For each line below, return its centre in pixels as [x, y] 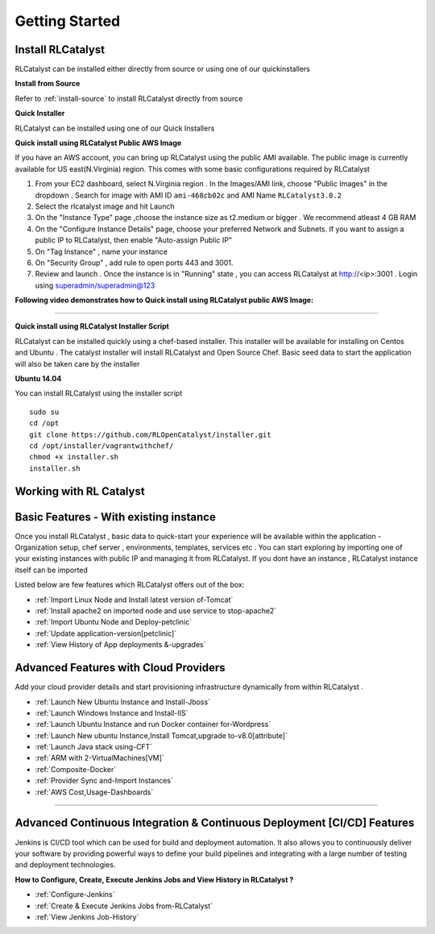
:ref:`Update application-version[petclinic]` [106, 633]
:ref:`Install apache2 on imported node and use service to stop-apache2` [156, 611]
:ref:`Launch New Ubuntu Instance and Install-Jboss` [123, 702]
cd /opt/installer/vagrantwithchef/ [101, 446]
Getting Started [68, 21]
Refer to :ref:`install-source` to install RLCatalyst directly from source [129, 98]
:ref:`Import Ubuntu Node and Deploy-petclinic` [114, 622]
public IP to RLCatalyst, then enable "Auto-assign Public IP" [134, 240]
